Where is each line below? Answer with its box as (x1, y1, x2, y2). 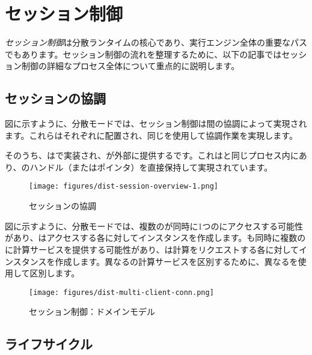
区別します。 (29, 267, 80, 279)
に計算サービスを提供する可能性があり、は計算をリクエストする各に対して (5, 243, 299, 255)
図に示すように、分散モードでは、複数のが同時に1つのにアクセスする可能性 (5, 219, 303, 232)
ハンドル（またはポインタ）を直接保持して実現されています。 (29, 160, 273, 173)
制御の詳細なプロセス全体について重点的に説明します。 (21, 59, 240, 72)
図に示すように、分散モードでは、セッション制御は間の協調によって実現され (5, 117, 307, 130)
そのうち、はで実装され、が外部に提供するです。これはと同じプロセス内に (5, 149, 299, 162)
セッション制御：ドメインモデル (29, 305, 155, 318)
